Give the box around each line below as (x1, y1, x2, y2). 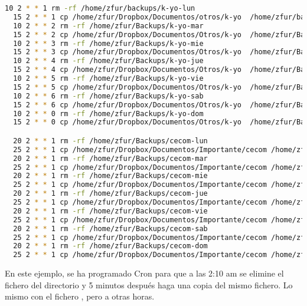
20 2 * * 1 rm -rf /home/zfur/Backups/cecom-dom (13, 242, 208, 251)
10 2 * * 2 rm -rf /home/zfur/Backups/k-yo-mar (13, 21, 204, 30)
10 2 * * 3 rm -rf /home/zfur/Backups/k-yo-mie (13, 39, 204, 48)
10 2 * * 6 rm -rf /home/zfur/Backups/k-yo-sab (13, 91, 204, 100)
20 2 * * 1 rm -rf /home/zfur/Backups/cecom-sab (13, 224, 208, 233)
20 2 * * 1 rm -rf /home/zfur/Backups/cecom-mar (13, 154, 208, 163)
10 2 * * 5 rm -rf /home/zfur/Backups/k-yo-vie (13, 74, 204, 83)
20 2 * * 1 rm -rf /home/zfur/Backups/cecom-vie (13, 206, 208, 215)
